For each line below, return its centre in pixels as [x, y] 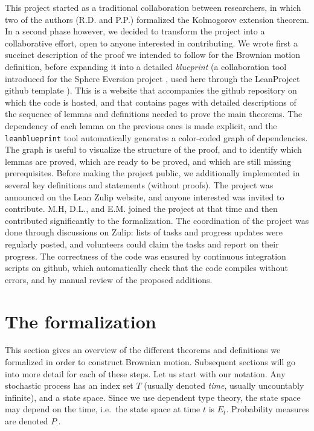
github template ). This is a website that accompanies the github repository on [151, 90]
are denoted [27, 421]
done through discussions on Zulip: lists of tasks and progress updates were [144, 232]
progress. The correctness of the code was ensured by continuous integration [146, 256]
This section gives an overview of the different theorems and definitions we [143, 350]
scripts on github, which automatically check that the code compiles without [146, 268]
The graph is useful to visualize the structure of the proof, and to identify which [153, 149]
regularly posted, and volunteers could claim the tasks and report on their [142, 244]
